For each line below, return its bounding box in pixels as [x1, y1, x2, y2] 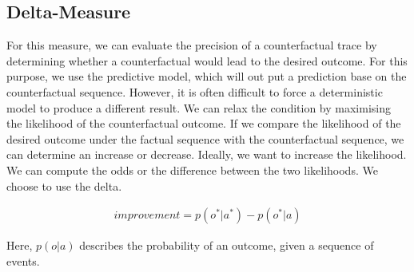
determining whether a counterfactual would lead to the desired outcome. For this [6, 52, 408, 69]
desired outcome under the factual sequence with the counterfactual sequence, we [6, 130, 404, 147]
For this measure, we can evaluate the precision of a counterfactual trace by [6, 37, 377, 53]
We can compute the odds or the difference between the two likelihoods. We [6, 161, 378, 178]
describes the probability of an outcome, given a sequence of [79, 237, 374, 254]
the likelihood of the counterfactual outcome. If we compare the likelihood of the [6, 115, 401, 132]
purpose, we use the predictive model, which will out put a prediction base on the [6, 68, 407, 85]
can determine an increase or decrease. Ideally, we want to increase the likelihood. [6, 146, 407, 163]
